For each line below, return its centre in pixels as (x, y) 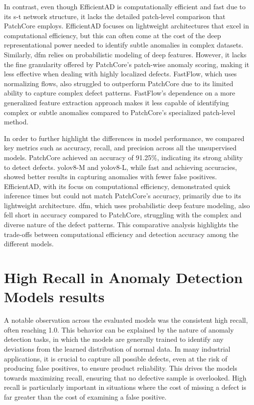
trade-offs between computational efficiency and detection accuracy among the (121, 234)
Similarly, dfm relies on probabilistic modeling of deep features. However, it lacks (125, 54)
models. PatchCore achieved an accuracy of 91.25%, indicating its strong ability (124, 157)
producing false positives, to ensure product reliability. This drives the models (121, 368)
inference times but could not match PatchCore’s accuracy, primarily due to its (123, 196)
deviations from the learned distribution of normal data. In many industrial (117, 348)
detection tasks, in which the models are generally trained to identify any (114, 339)
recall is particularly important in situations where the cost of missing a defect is (125, 387)
